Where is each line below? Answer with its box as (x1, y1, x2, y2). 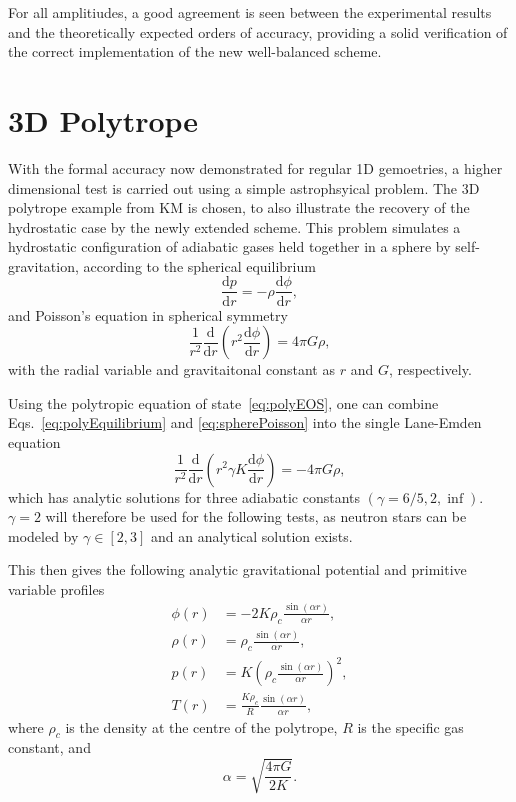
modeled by (8, 525, 79, 546)
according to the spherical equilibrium (83, 255, 316, 276)
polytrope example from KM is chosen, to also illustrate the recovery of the (8, 197, 470, 218)
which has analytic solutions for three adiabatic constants (8, 486, 361, 507)
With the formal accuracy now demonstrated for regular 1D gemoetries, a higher (8, 157, 503, 178)
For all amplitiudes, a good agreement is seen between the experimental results (8, 2, 492, 22)
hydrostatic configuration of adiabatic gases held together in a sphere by (8, 236, 451, 257)
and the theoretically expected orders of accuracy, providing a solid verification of (8, 21, 508, 42)
